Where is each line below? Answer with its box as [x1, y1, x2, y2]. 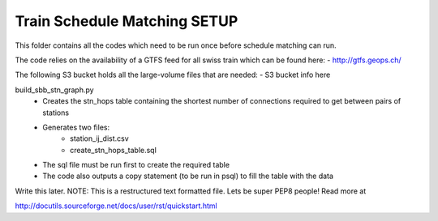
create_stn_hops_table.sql [70, 145, 157, 155]
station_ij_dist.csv [70, 134, 129, 143]
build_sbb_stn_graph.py [15, 85, 94, 95]
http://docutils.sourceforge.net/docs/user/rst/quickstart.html [15, 201, 218, 210]
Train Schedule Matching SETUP [15, 12, 238, 30]
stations [42, 108, 69, 117]
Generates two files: [42, 122, 109, 132]
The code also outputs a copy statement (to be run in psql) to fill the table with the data [42, 171, 334, 181]
